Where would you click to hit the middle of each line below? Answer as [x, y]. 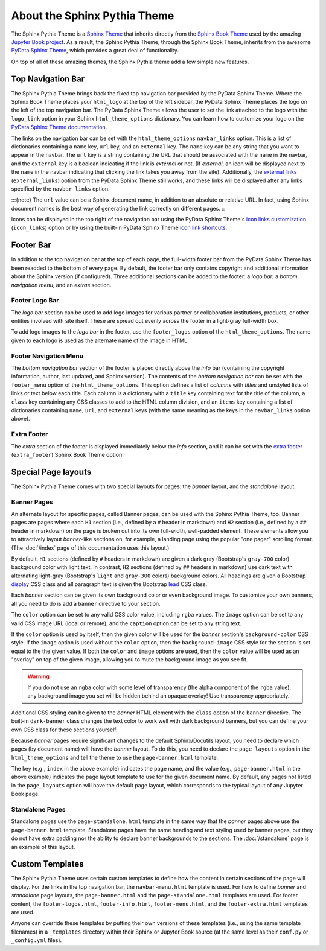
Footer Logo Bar [35, 301]
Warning [38, 676]
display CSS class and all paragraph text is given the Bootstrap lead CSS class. [109, 584]
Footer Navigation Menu [47, 356]
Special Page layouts [51, 472]
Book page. [25, 794]
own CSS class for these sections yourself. [64, 730]
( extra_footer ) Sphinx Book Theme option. [67, 454]
